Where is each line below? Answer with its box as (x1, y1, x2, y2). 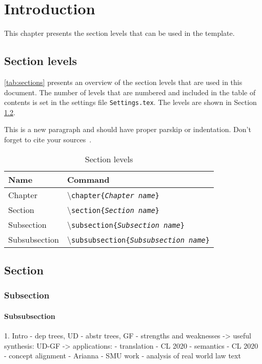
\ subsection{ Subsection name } (67, 218, 185, 230)
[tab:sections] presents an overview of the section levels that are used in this (4, 76, 243, 87)
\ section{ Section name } (67, 203, 159, 216)
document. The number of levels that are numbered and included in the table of (4, 87, 256, 97)
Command (67, 173, 110, 185)
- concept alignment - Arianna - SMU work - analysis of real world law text (4, 350, 241, 361)
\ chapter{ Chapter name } (67, 188, 159, 201)
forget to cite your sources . (4, 134, 92, 144)
